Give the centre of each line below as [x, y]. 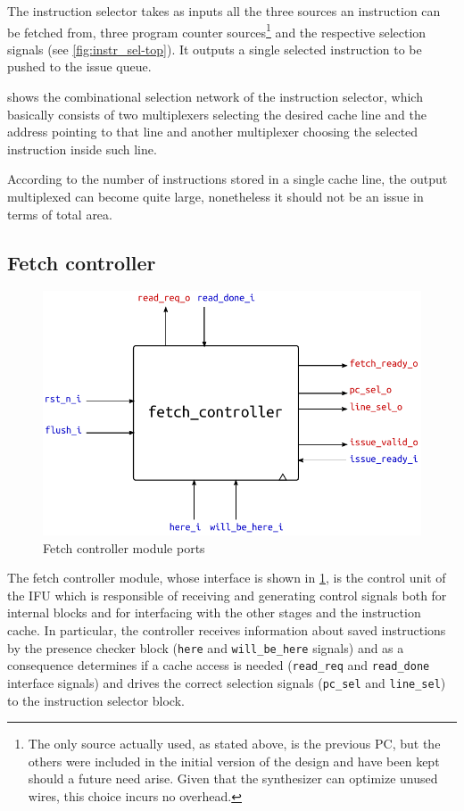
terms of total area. [60, 214]
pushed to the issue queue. [79, 66]
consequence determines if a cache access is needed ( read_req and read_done [219, 665]
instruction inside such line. [82, 149]
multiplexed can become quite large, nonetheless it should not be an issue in [215, 196]
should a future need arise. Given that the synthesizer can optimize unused [233, 778]
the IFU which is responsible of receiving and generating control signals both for [227, 595]
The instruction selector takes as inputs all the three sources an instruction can [224, 11]
